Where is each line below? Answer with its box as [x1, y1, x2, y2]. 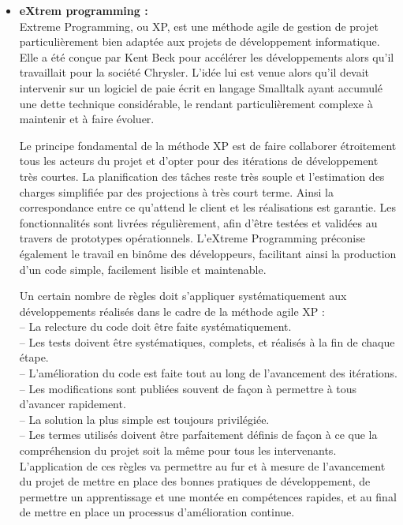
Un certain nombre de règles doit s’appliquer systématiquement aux [19, 287, 347, 304]
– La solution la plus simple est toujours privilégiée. [19, 411, 270, 427]
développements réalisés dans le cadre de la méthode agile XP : [19, 302, 325, 319]
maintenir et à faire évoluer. [19, 111, 155, 127]
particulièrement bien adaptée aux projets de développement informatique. [19, 33, 380, 50]
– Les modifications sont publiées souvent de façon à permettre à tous [19, 380, 357, 396]
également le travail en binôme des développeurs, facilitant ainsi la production [19, 245, 397, 261]
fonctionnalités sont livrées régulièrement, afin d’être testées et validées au [19, 214, 378, 231]
